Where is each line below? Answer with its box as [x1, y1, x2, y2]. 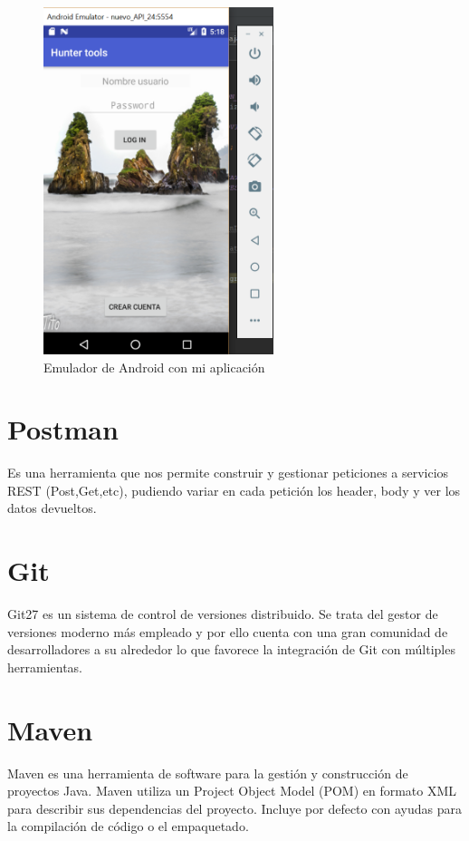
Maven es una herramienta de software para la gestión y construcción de [7, 763, 408, 782]
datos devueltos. [7, 498, 97, 517]
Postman [7, 411, 119, 448]
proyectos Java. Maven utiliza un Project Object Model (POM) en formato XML [7, 781, 457, 800]
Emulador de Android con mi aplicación [43, 357, 265, 376]
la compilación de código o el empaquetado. [7, 817, 249, 836]
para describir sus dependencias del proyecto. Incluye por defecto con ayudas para [7, 798, 462, 817]
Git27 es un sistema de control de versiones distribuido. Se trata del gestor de [7, 604, 438, 623]
